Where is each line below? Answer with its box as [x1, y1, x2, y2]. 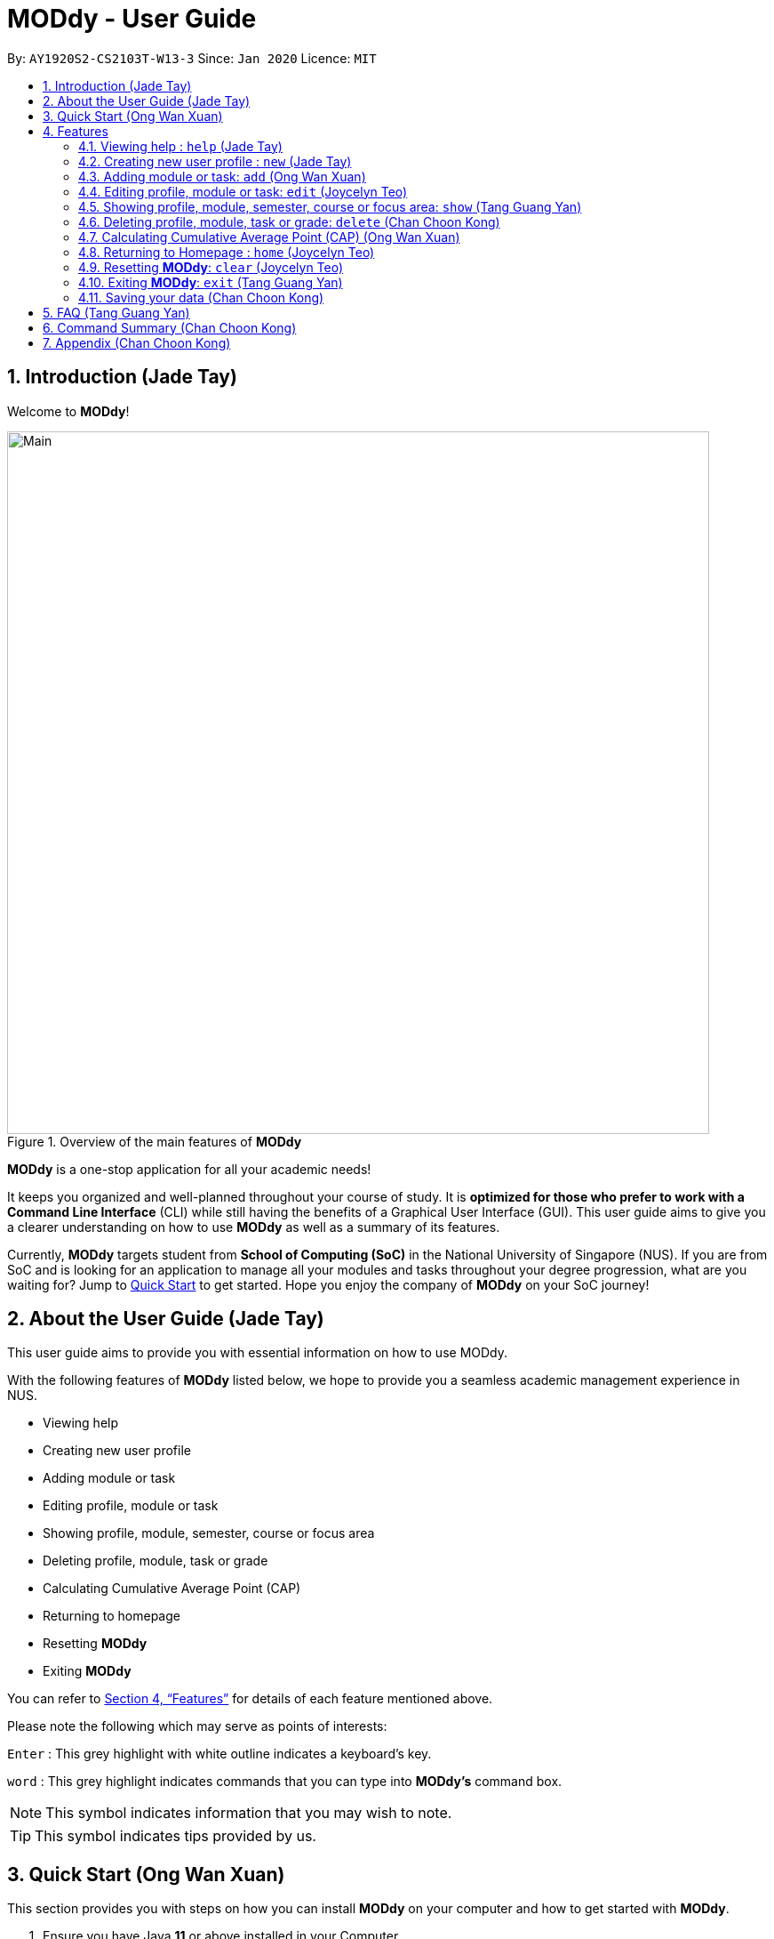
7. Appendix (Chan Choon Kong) [43, 334, 231, 350]
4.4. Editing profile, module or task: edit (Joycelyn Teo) [78, 183, 408, 199]
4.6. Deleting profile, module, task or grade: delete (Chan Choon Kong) [78, 213, 500, 229]
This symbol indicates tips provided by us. [35, 1827, 316, 1846]
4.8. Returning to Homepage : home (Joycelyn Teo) [78, 244, 375, 260]
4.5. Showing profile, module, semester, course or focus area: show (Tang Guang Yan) [78, 198, 582, 214]
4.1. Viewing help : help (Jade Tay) [78, 138, 283, 154]
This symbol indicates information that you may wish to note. [45, 1804, 452, 1822]
